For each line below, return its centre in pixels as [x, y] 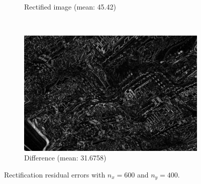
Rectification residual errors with [55, 174]
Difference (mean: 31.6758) [65, 158]
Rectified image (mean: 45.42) [70, 7]
